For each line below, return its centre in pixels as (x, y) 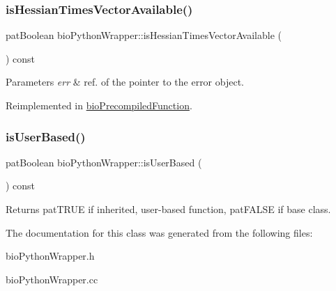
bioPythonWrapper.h (50, 256)
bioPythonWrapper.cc (52, 279)
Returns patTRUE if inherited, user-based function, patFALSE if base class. (168, 209)
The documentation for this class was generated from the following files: (159, 232)
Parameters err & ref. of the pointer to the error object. (125, 82)
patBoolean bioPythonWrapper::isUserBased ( (104, 162)
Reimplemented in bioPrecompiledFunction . (99, 105)
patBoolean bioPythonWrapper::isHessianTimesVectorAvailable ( (144, 35)
